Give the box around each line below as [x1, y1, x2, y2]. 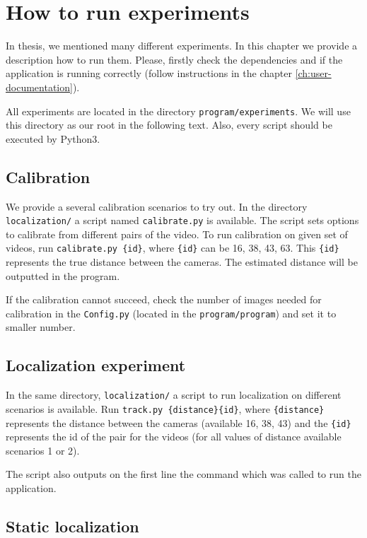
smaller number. [6, 320, 76, 334]
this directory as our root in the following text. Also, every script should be [6, 117, 332, 132]
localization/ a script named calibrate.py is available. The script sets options [6, 213, 359, 228]
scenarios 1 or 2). [6, 443, 80, 457]
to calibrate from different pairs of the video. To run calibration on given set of [6, 226, 348, 241]
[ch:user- [295, 66, 332, 81]
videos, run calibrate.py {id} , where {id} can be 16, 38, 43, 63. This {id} [6, 240, 339, 255]
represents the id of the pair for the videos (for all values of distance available [6, 429, 342, 444]
